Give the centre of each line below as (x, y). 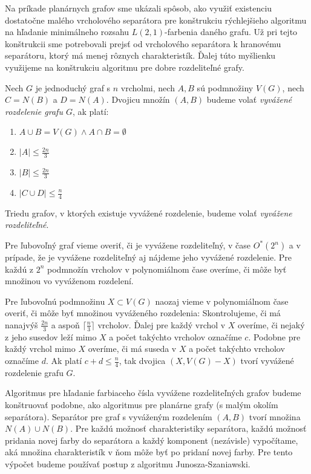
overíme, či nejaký (271, 324)
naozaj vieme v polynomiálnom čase (222, 301)
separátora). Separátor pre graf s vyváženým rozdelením (109, 416)
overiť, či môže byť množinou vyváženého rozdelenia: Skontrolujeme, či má (143, 313)
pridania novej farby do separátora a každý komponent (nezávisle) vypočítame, (152, 440)
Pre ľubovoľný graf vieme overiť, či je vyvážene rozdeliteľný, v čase (128, 245)
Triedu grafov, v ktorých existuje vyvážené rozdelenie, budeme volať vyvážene (149, 213)
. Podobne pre (274, 336)
